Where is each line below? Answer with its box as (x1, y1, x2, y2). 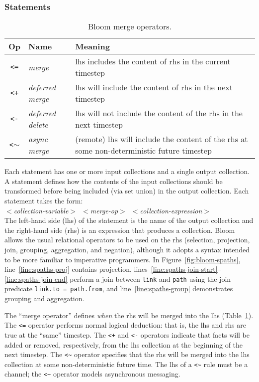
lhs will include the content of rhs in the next (75, 81, 233, 93)
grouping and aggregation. (4, 293, 85, 304)
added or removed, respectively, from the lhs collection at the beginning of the (4, 339, 243, 350)
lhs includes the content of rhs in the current (75, 55, 231, 67)
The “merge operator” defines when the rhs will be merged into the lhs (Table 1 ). (4, 310, 254, 320)
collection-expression (140, 205, 202, 215)
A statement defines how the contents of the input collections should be (4, 176, 223, 186)
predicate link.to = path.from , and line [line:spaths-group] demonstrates (4, 283, 233, 294)
